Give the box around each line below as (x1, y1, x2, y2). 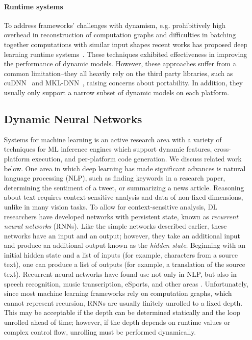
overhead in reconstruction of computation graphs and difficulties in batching (4, 29, 236, 40)
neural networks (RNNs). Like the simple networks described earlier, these (4, 221, 227, 231)
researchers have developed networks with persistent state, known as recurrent (4, 211, 238, 221)
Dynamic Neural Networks (4, 111, 142, 126)
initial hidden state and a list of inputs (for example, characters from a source (4, 249, 238, 260)
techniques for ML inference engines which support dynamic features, (4, 144, 212, 154)
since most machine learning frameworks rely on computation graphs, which (4, 288, 232, 298)
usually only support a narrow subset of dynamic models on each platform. (4, 87, 229, 97)
